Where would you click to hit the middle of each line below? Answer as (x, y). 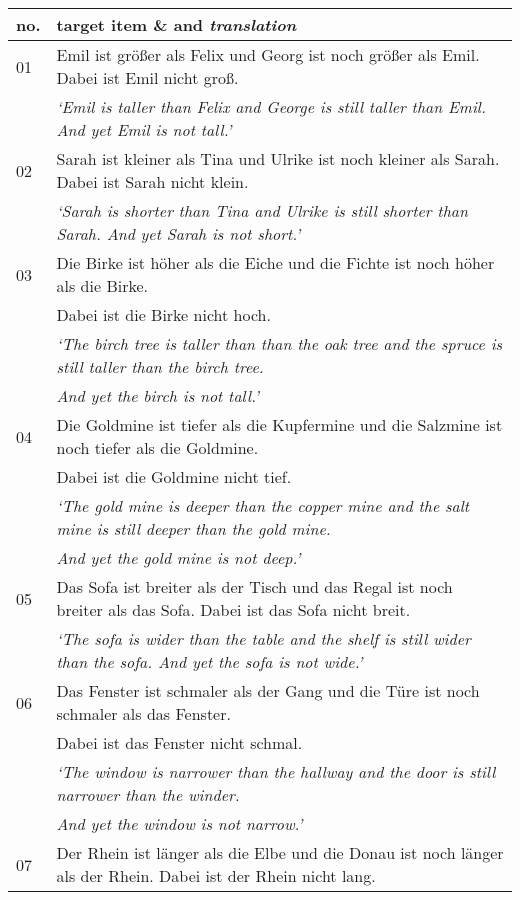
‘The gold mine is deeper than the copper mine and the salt (263, 505)
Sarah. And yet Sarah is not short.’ (178, 233)
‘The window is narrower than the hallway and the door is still (276, 771)
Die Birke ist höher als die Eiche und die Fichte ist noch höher (275, 262)
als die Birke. (102, 285)
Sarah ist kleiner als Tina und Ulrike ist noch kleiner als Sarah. (278, 158)
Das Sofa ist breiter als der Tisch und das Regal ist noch (254, 586)
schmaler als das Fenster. (143, 713)
